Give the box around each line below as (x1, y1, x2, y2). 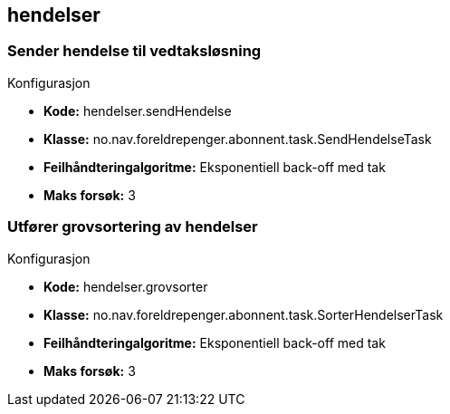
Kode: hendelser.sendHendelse (43, 102, 232, 119)
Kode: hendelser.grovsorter (43, 278, 208, 294)
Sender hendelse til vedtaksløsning (7, 42, 262, 61)
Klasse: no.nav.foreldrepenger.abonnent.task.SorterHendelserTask (43, 306, 444, 323)
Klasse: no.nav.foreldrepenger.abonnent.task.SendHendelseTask (43, 130, 432, 147)
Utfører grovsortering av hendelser (7, 217, 258, 236)
